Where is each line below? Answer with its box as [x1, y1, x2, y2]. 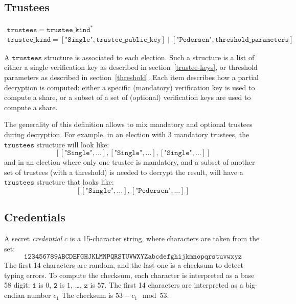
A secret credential [4, 233, 62, 244]
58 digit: [4, 280, 30, 290]
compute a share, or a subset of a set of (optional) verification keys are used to [4, 92, 251, 103]
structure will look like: [36, 139, 109, 149]
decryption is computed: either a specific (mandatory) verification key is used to [4, 82, 255, 92]
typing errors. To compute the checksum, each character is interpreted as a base [4, 269, 255, 280]
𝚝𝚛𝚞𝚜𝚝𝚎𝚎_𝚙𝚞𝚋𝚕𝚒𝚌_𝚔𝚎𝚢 [96, 36, 161, 43]
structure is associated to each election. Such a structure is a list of [44, 52, 255, 62]
